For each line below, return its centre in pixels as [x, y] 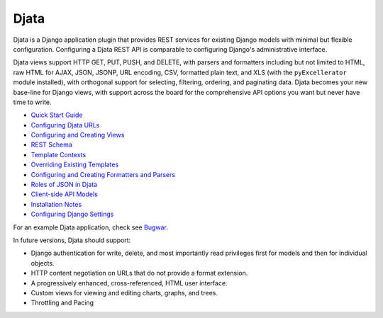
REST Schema [51, 144]
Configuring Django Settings [72, 214]
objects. [43, 263]
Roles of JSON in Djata [64, 185]
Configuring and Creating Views [78, 135]
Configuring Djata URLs [65, 125]
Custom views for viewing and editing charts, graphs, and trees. [124, 293]
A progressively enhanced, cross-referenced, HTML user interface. [129, 283]
